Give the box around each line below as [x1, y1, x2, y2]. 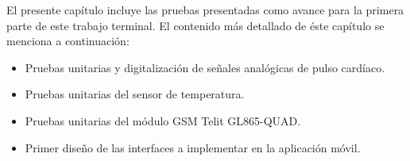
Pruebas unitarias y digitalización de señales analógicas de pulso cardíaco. [25, 59, 385, 75]
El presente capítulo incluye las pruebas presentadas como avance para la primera [6, 2, 404, 17]
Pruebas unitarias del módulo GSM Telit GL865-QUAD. [25, 112, 301, 128]
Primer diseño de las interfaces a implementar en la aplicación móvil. [25, 139, 361, 155]
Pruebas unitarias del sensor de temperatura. [25, 86, 245, 102]
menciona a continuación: [6, 33, 130, 49]
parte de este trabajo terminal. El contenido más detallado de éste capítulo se [6, 17, 385, 33]
